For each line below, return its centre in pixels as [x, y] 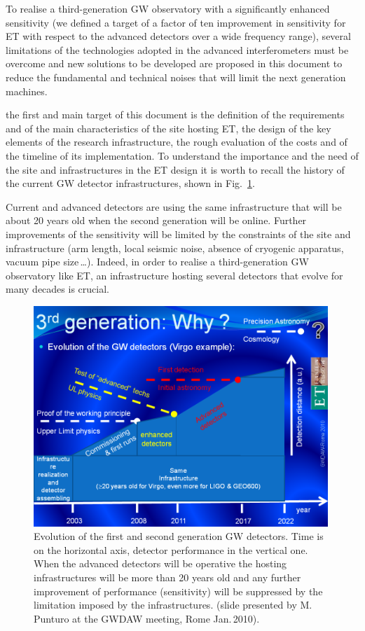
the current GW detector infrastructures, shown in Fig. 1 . [130, 183]
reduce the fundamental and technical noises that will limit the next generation [176, 77]
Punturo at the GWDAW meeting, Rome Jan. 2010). [147, 618]
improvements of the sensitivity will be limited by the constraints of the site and [178, 234]
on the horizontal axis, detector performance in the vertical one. [171, 549]
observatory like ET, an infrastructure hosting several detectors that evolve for [174, 275]
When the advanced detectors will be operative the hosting [160, 563]
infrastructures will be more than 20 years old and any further [167, 577]
